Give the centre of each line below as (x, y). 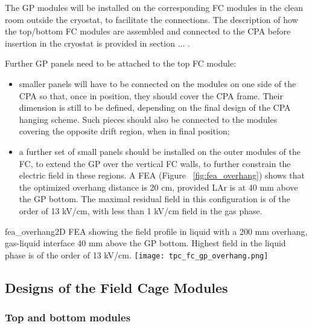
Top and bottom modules (68, 317)
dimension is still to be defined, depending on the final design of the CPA (155, 107)
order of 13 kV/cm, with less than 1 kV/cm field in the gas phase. (141, 210)
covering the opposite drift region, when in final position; (124, 131)
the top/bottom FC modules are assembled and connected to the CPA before (148, 31)
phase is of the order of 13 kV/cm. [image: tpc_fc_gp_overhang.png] (137, 254)
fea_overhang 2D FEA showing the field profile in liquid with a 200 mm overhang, (156, 231)
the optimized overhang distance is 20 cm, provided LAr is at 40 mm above (158, 187)
